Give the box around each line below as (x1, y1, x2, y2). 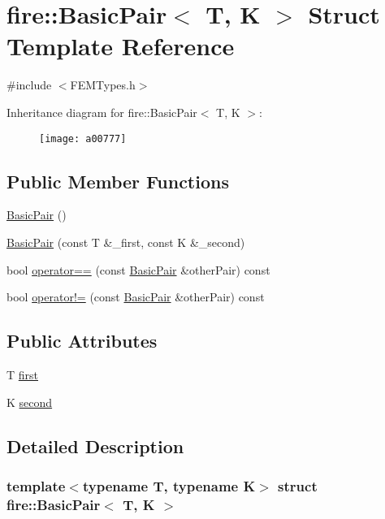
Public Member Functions (6, 168, 229, 193)
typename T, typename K (82, 475, 256, 495)
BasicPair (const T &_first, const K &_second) (6, 233, 245, 250)
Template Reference (6, 29, 235, 63)
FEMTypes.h (70, 76, 136, 93)
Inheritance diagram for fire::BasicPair (6, 103, 197, 120)
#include (6, 76, 52, 93)
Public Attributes (6, 328, 158, 353)
